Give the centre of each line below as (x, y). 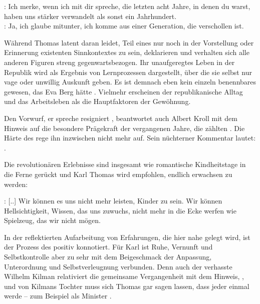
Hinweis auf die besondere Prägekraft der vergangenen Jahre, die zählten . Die (124, 128)
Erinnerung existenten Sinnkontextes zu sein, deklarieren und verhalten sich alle (127, 52)
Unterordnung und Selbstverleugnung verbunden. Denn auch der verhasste (118, 266)
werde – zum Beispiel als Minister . (58, 296)
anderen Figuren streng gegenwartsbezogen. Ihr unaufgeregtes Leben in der (119, 62)
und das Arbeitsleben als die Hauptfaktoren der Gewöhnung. (97, 101)
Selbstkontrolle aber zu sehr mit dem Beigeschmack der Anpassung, (108, 257)
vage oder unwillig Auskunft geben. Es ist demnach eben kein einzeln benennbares (130, 82)
